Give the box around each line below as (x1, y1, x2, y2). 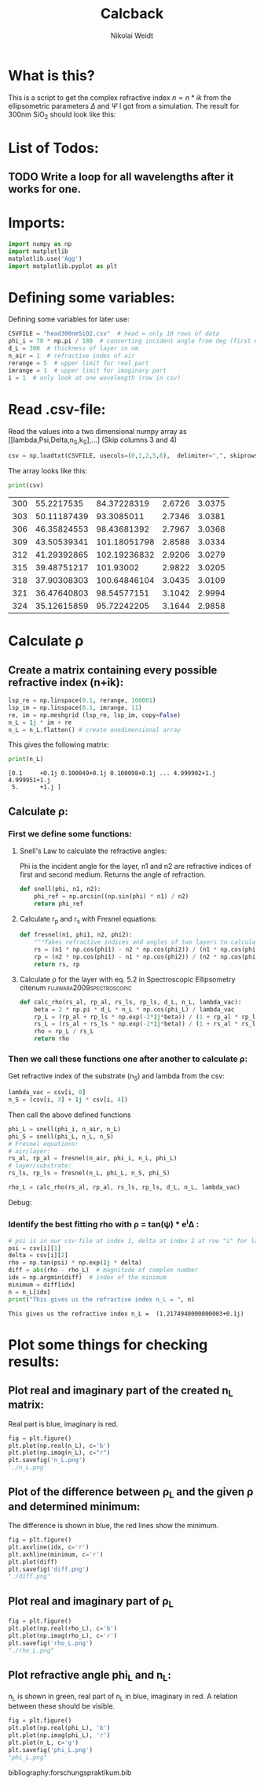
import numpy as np (8, 240, 72, 248)
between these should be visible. (8, 1702, 115, 1711)
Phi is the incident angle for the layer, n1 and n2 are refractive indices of (19, 861, 251, 870)
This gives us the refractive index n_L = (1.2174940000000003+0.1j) (8, 1309, 244, 1318)
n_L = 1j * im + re (8, 718, 72, 726)
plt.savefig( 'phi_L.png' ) (8, 1746, 93, 1753)
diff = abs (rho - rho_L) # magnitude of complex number (8, 1266, 199, 1275)
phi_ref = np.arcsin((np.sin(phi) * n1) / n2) (34, 892, 189, 900)
